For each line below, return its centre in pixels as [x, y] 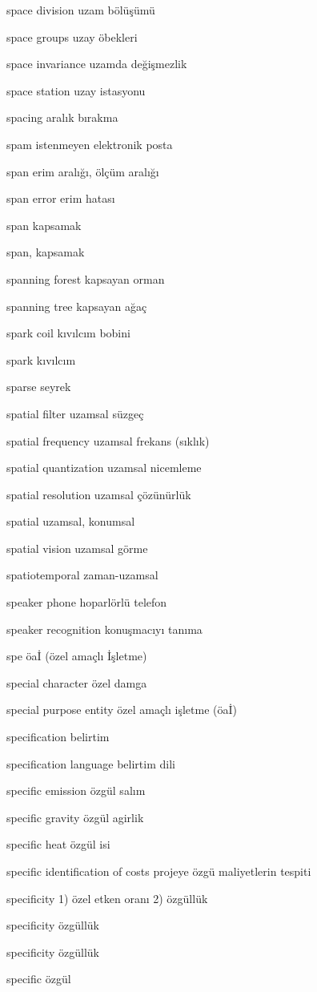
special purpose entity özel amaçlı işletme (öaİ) [122, 710]
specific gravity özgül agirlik [75, 817]
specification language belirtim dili [91, 763]
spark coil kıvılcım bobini [68, 333]
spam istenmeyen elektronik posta [90, 144]
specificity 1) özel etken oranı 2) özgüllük [107, 898]
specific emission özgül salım [76, 790]
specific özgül [39, 979]
